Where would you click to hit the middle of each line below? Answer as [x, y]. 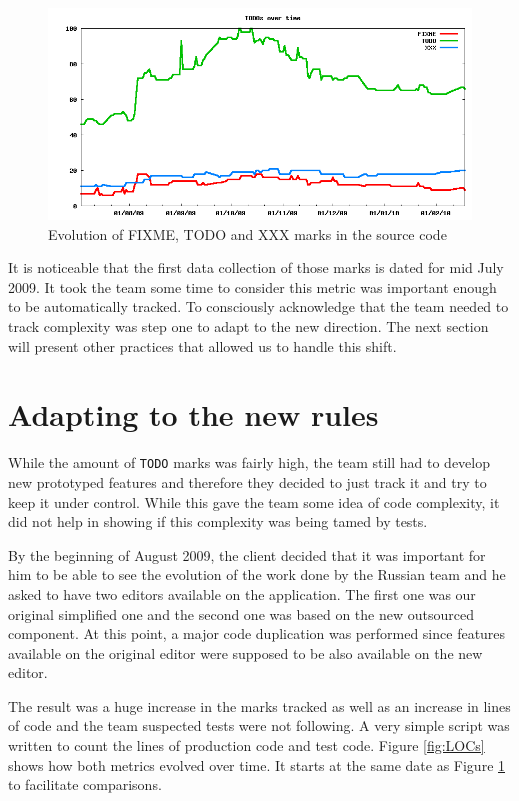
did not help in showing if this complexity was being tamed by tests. [218, 521]
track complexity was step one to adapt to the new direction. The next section [248, 325]
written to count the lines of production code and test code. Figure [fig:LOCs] [246, 745]
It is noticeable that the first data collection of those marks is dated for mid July [256, 267]
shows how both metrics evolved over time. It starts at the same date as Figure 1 [257, 764]
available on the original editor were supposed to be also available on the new [245, 652]
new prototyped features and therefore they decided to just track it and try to [247, 481]
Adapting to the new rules [193, 414]
